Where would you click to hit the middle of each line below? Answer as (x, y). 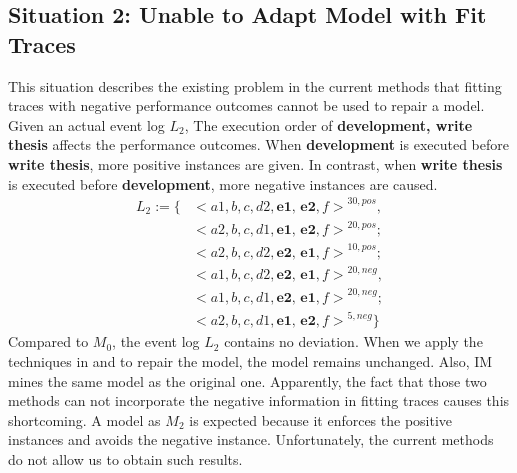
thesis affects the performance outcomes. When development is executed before (258, 144)
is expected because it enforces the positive (321, 419)
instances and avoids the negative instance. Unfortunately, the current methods (251, 439)
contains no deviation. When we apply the (353, 341)
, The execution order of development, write (328, 124)
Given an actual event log (86, 124)
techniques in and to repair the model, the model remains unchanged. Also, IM (250, 360)
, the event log (156, 341)
